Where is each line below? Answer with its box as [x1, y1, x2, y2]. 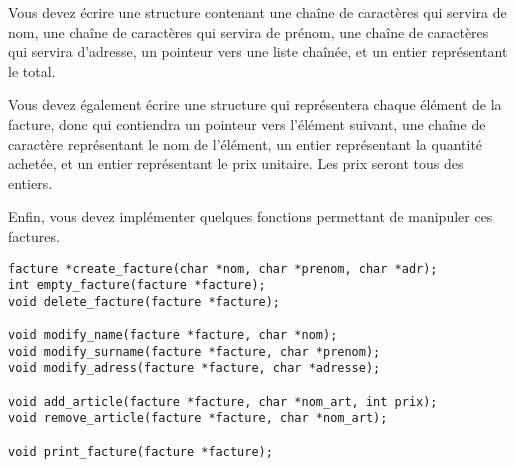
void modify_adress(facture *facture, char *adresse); [8, 361, 381, 376]
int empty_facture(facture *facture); [8, 278, 266, 293]
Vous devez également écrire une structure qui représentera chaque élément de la [8, 94, 502, 115]
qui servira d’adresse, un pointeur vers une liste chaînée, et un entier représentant [8, 41, 508, 62]
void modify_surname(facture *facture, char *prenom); [8, 344, 381, 359]
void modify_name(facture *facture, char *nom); [8, 328, 338, 343]
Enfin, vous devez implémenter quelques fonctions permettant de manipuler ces [8, 206, 493, 227]
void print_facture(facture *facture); [8, 444, 273, 459]
